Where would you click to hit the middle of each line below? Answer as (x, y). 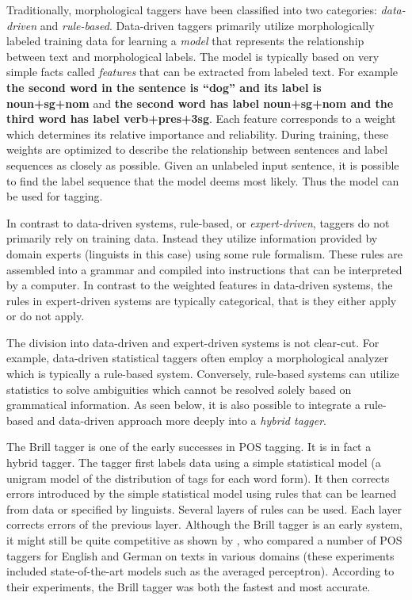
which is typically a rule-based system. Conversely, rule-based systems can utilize (203, 374)
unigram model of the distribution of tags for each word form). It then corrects (198, 478)
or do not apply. (46, 316)
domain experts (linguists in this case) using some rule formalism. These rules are (204, 253)
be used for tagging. (55, 196)
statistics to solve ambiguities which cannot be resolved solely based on (179, 389)
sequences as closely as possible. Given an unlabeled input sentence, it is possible (203, 164)
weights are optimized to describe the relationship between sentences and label (197, 149)
